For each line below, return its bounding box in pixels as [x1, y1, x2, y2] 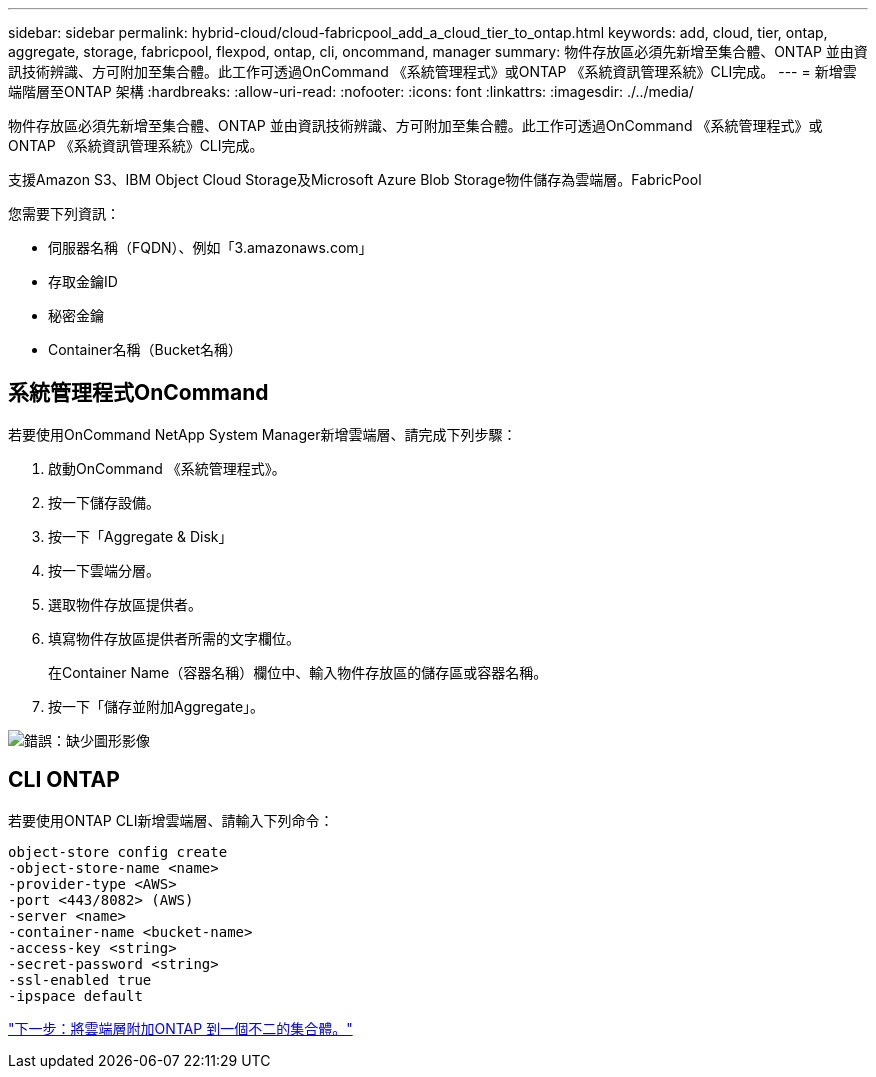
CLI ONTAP [8, 767, 120, 793]
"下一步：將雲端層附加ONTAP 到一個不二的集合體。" [8, 1019, 353, 1037]
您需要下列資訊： [8, 205, 120, 222]
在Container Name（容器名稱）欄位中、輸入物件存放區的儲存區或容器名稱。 [48, 663, 548, 681]
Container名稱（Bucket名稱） [48, 341, 243, 358]
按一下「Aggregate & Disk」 [48, 527, 233, 545]
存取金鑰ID [48, 273, 118, 290]
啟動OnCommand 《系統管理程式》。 [48, 459, 286, 477]
